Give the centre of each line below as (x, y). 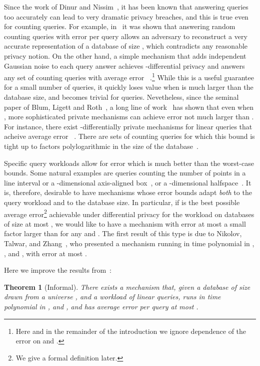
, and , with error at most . (45, 253)
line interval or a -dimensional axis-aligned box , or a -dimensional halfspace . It (128, 182)
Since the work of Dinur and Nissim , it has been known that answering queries (126, 7)
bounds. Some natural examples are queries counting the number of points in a (125, 173)
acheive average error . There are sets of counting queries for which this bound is (129, 136)
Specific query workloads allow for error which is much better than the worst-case (129, 163)
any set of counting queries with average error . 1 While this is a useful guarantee (129, 76)
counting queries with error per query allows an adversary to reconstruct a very (126, 36)
